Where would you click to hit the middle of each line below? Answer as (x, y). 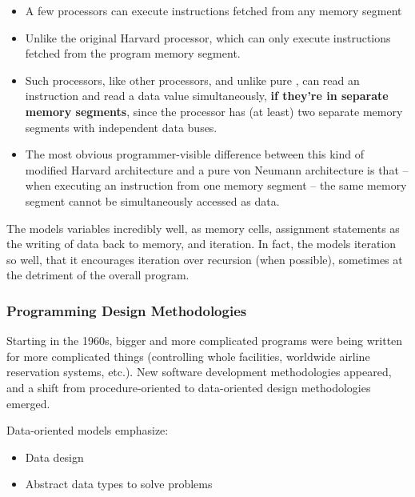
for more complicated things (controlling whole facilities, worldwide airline (188, 356)
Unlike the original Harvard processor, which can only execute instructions (208, 37)
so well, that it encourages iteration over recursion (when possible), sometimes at (205, 259)
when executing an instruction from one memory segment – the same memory (216, 185)
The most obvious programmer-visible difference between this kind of (194, 154)
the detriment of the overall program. (98, 275)
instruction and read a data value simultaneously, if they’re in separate (207, 96)
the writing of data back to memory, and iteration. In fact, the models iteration (202, 244)
